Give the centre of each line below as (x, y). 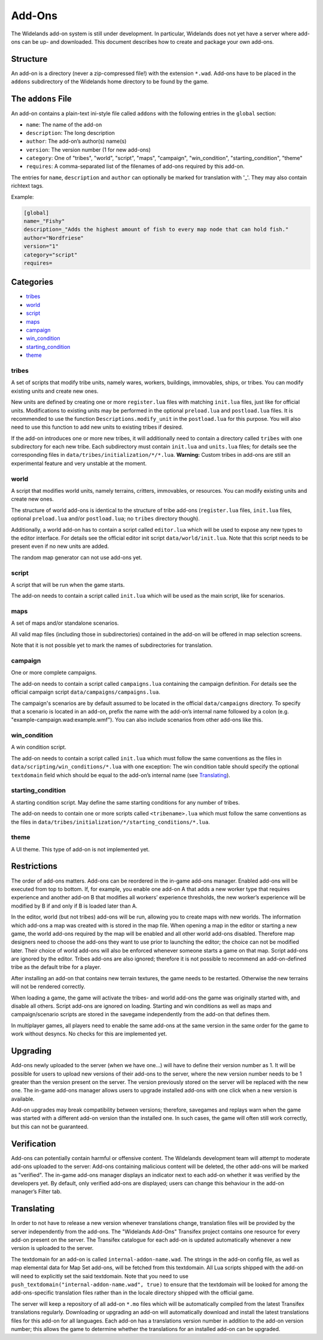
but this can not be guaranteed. (50, 1127)
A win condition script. (39, 747)
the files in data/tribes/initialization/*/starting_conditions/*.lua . (111, 822)
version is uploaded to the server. (52, 1248)
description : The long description (70, 133)
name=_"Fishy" (44, 221)
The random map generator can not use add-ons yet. (77, 557)
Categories (32, 282)
